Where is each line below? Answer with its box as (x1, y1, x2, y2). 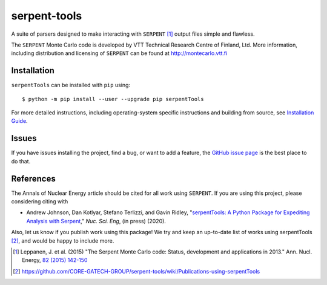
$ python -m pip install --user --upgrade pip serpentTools (22, 96, 204, 102)
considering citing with (11, 198, 68, 205)
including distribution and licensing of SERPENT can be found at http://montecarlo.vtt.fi (11, 50, 228, 57)
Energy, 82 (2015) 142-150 (22, 257, 88, 264)
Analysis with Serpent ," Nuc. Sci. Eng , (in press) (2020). (26, 217, 167, 224)
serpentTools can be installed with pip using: (11, 82, 130, 89)
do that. (11, 157, 31, 165)
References (11, 173, 56, 184)
